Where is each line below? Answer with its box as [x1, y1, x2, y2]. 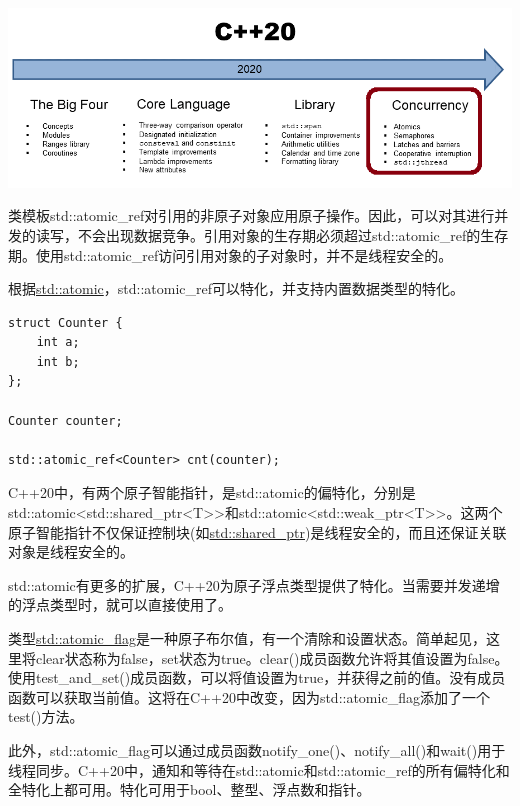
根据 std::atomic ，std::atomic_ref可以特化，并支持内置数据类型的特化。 [8, 278, 464, 299]
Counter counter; [8, 413, 123, 428]
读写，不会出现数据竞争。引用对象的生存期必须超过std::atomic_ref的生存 [35, 224, 509, 245]
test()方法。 [8, 706, 84, 727]
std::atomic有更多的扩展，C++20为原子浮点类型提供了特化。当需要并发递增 [8, 574, 500, 595]
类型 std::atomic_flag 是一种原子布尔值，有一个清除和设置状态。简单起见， [8, 628, 487, 648]
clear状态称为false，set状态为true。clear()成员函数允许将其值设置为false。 [35, 647, 509, 668]
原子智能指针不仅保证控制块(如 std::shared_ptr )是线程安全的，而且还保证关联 [8, 521, 507, 542]
